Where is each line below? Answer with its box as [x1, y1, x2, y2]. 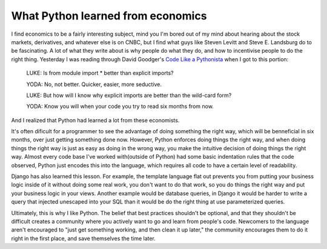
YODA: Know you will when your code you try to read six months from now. [26, 103, 214, 110]
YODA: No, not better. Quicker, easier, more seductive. [26, 81, 162, 88]
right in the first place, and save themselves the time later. [11, 234, 156, 242]
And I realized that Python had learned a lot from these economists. [11, 116, 180, 124]
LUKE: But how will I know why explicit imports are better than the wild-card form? [26, 91, 232, 99]
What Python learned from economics [11, 9, 207, 22]
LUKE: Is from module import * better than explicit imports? [26, 70, 174, 77]
